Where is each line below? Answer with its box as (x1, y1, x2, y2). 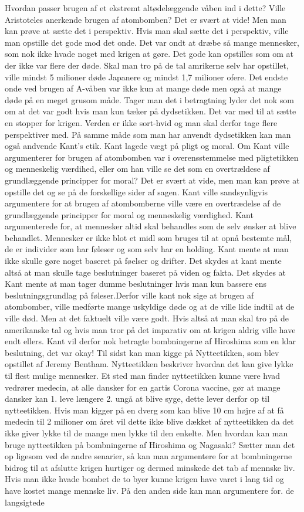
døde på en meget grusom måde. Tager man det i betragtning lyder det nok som (5, 93, 295, 106)
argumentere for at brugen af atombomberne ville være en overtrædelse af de (5, 197, 281, 209)
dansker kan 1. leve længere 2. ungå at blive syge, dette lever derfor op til (5, 392, 270, 405)
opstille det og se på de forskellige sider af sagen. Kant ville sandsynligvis (5, 185, 268, 198)
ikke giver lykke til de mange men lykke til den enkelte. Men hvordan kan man (5, 426, 288, 439)
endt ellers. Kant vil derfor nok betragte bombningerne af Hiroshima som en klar (5, 335, 296, 347)
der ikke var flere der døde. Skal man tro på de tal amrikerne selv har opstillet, (5, 59, 289, 71)
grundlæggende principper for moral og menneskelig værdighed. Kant (5, 208, 254, 221)
